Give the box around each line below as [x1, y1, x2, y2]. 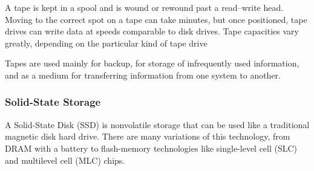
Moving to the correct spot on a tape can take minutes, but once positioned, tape [5, 13, 307, 25]
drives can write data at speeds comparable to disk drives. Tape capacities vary [5, 25, 299, 37]
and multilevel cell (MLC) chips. [5, 153, 125, 166]
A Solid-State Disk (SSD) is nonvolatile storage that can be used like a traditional [5, 118, 310, 131]
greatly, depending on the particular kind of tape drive [5, 36, 208, 49]
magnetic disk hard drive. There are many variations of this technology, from [5, 130, 290, 143]
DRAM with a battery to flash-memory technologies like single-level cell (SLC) [5, 141, 298, 154]
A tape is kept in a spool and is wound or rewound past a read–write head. [5, 1, 284, 13]
